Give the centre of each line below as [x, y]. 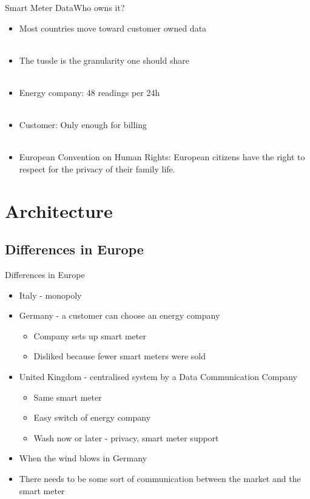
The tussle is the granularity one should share [104, 60]
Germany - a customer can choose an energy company [120, 315]
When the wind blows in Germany [83, 458]
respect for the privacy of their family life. [97, 168]
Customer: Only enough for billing [83, 125]
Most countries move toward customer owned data [113, 28]
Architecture [59, 210]
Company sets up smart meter [90, 335]
